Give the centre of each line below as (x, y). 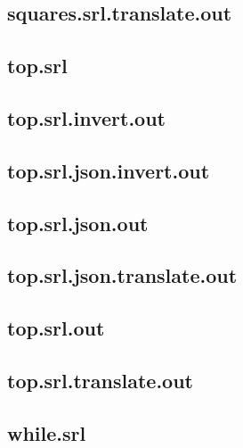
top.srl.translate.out (100, 380)
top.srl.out (56, 328)
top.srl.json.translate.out (122, 275)
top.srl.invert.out (86, 117)
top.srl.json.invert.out (109, 170)
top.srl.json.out (78, 223)
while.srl (47, 432)
